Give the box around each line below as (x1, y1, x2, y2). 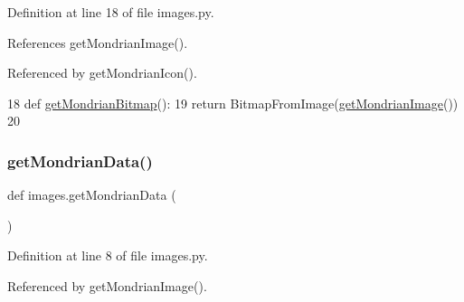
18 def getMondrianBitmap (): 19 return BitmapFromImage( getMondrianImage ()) (7, 93, 459, 112)
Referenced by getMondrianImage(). (7, 276, 207, 295)
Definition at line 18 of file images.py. (7, 3, 214, 21)
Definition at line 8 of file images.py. (7, 246, 208, 265)
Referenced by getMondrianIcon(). (7, 63, 197, 82)
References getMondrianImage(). (7, 33, 188, 52)
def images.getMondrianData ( (7, 185, 176, 204)
